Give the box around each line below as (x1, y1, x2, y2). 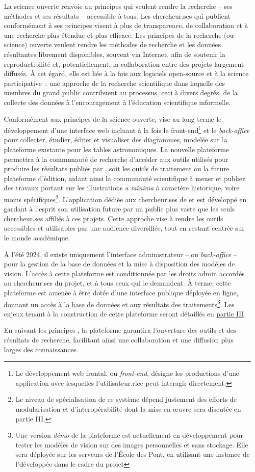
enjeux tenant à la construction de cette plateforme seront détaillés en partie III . (4, 308, 246, 318)
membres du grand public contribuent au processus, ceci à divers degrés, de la (4, 87, 238, 98)
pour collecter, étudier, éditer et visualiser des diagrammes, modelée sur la (4, 134, 228, 145)
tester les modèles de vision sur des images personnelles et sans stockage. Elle (15, 439, 248, 449)
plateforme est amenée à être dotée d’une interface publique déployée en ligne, (4, 287, 239, 297)
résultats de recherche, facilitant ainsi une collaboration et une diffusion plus (4, 334, 234, 344)
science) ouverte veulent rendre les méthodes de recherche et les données (4, 39, 221, 50)
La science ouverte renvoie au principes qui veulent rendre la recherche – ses (4, 1, 232, 11)
